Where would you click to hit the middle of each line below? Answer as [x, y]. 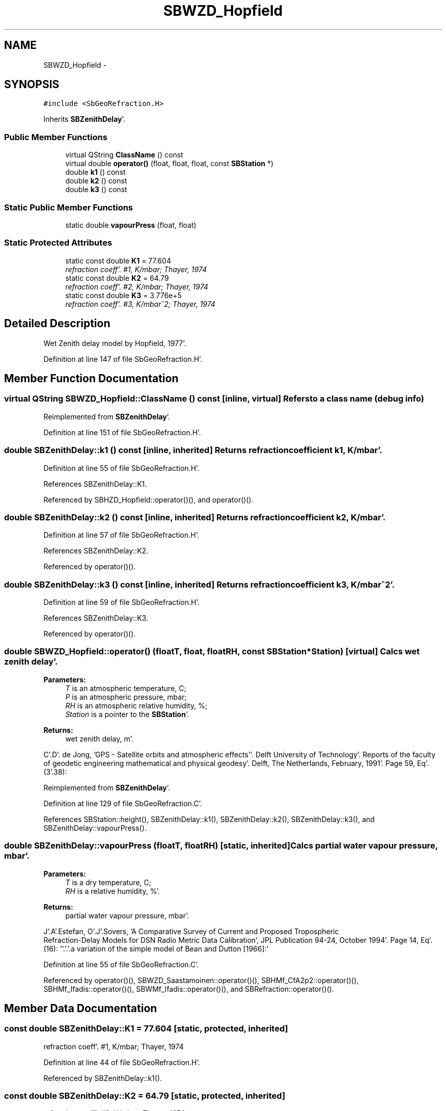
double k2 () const [96, 181]
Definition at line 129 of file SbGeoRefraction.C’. [123, 803]
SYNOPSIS [32, 85]
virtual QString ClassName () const [124, 155]
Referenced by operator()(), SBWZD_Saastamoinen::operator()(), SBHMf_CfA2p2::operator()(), [201, 980]
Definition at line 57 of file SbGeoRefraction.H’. [121, 535]
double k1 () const [95, 172]
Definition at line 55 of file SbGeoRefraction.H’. [121, 468]
